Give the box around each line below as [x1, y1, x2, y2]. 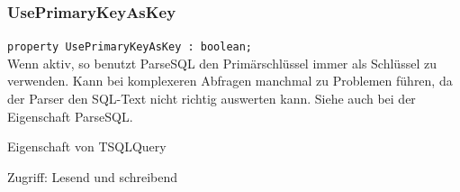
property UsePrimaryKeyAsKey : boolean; [7, 41, 253, 54]
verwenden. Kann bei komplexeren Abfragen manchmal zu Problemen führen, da [7, 71, 453, 90]
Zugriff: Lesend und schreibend [7, 167, 178, 186]
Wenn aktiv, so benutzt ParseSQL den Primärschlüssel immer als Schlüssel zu [7, 53, 437, 72]
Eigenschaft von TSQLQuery [7, 137, 167, 156]
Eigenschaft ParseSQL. [7, 106, 133, 125]
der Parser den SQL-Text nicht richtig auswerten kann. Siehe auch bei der [7, 89, 416, 108]
